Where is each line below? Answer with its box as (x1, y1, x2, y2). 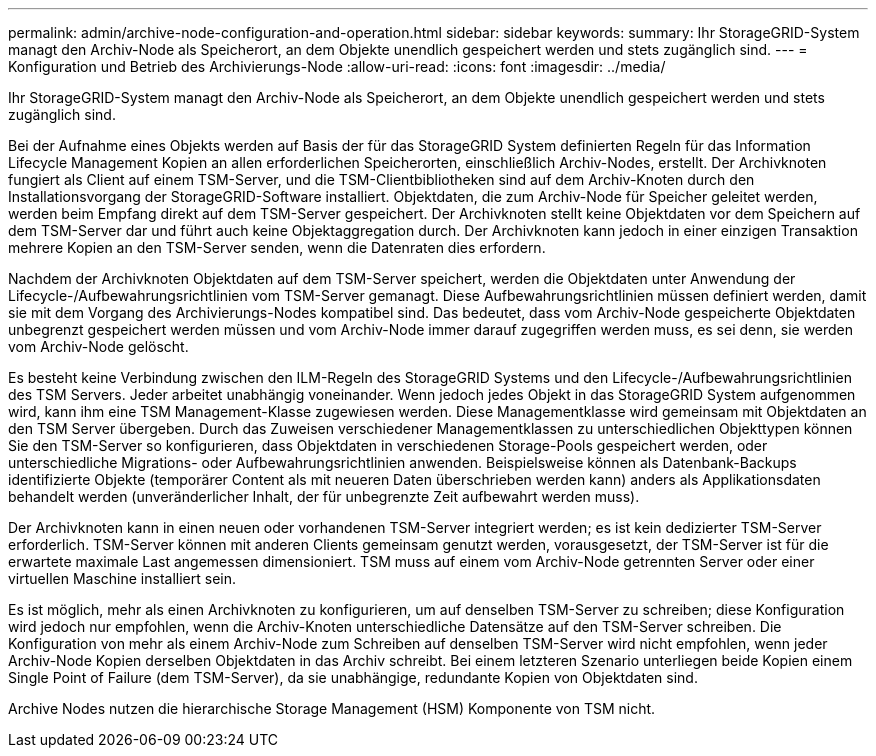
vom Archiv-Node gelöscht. (8, 338, 189, 355)
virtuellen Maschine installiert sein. (8, 570, 237, 587)
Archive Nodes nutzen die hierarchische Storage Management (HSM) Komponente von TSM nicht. (8, 700, 656, 717)
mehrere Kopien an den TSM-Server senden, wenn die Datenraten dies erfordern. (8, 239, 546, 256)
